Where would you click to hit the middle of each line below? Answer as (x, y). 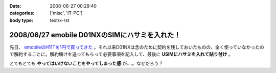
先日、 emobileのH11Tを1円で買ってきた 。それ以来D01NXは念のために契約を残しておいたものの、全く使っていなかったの (137, 47)
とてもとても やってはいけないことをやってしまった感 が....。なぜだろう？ (86, 63)
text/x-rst (60, 20)
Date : (15, 6)
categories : (22, 13)
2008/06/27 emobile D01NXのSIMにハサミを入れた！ (95, 35)
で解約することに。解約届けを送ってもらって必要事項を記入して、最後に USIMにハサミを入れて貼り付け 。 (121, 54)
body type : (21, 20)
